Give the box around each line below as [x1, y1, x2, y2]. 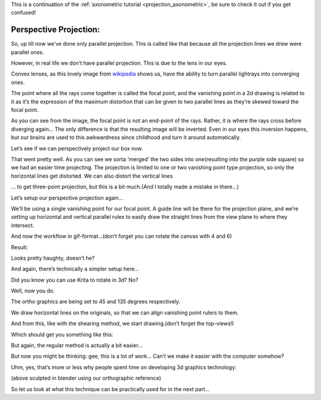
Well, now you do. [11, 287, 55, 294]
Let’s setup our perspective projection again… [11, 194, 124, 201]
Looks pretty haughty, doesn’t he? [11, 254, 95, 262]
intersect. [11, 222, 34, 229]
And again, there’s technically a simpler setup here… [11, 265, 140, 273]
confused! [11, 9, 36, 16]
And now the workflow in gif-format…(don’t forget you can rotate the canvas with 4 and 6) [11, 232, 232, 240]
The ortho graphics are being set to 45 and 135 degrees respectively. [11, 298, 181, 305]
